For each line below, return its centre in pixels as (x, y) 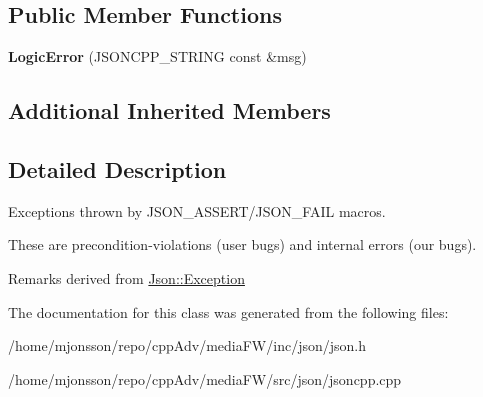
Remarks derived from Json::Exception (126, 277)
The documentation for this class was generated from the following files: (228, 311)
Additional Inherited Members (169, 110)
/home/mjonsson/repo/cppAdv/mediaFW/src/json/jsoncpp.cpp (205, 378)
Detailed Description (117, 168)
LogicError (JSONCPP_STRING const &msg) (157, 56)
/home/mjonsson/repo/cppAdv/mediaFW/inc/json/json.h (187, 345)
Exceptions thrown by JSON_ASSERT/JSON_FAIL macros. (197, 210)
